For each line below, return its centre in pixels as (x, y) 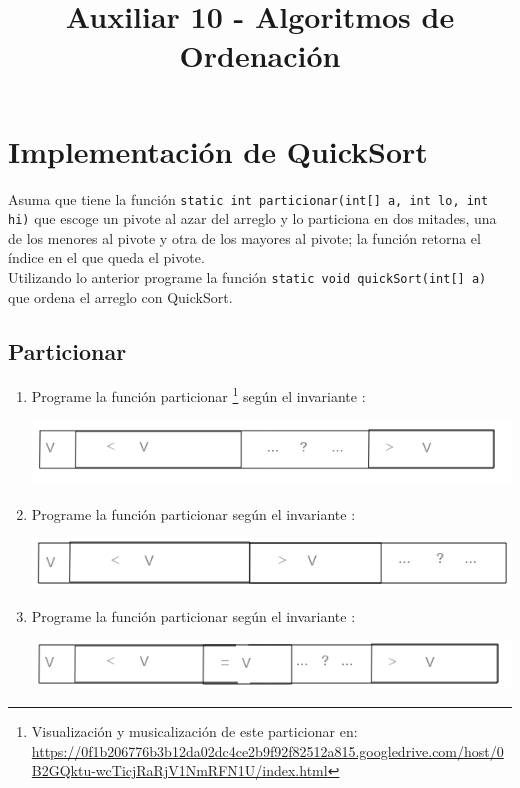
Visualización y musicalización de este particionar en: (194, 730)
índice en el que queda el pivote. (106, 257)
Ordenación (260, 55)
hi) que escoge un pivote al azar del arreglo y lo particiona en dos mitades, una (252, 218)
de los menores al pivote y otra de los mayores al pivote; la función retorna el (244, 237)
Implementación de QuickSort (218, 150)
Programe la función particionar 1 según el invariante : (198, 395)
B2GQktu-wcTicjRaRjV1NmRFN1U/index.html (179, 770)
